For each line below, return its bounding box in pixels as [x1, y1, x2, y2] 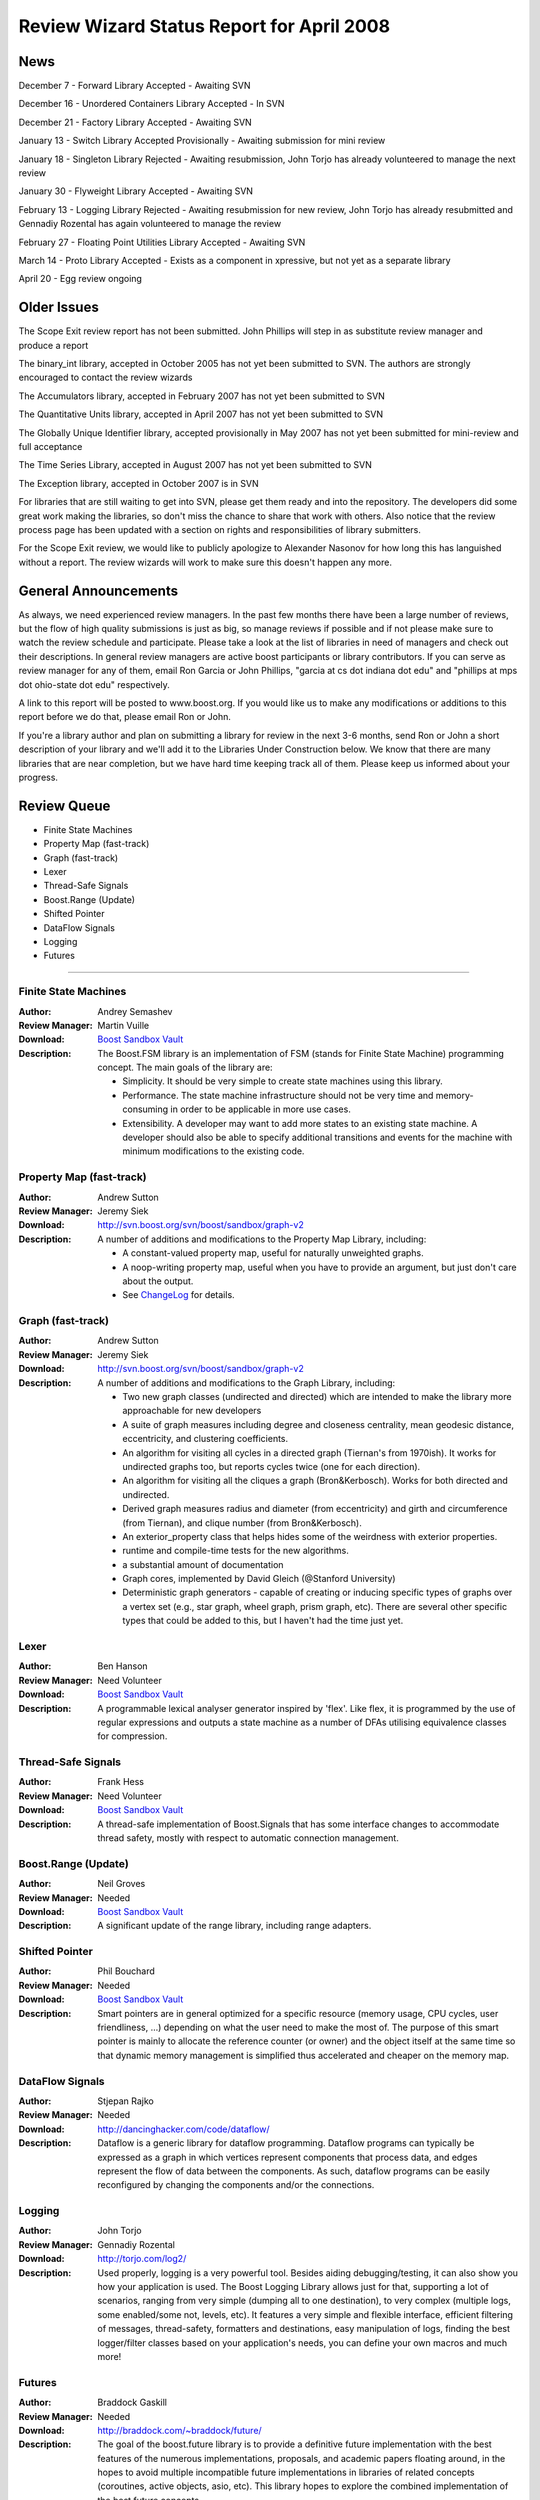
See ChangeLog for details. [122, 1289, 235, 1301]
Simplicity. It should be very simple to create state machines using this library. [122, 1075, 444, 1087]
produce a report [18, 339, 89, 351]
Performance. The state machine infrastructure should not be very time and [122, 1089, 434, 1101]
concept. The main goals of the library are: [97, 1061, 274, 1074]
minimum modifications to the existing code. [122, 1145, 305, 1157]
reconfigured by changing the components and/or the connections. [97, 2179, 375, 2191]
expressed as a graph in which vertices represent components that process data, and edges [97, 2151, 478, 2163]
